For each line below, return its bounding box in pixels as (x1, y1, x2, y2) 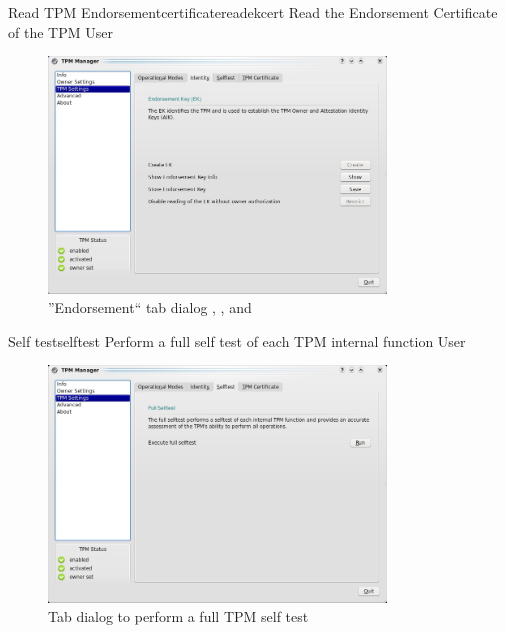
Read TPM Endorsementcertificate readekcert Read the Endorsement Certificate (8, 2, 498, 22)
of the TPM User (8, 21, 113, 42)
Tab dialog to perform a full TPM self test (48, 606, 309, 627)
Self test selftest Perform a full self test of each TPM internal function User (8, 330, 466, 351)
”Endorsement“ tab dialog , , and (48, 297, 252, 318)
